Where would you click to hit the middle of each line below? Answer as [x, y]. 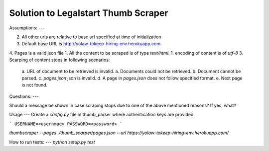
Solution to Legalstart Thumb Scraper [89, 13]
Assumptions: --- [27, 28]
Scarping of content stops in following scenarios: [60, 60]
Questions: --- [24, 96]
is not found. [35, 85]
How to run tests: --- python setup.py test [52, 142]
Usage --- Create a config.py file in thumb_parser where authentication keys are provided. [102, 115]
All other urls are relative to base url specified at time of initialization [91, 37]
